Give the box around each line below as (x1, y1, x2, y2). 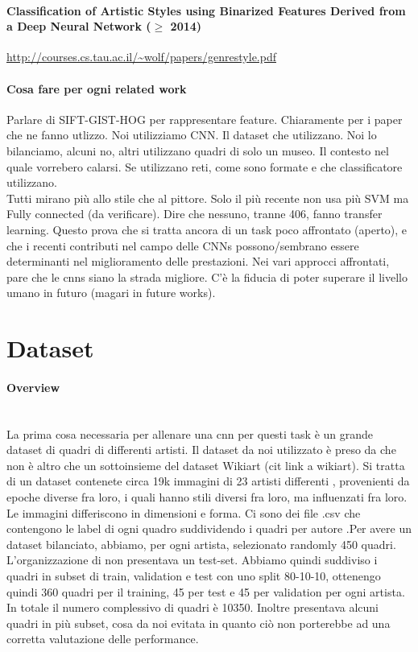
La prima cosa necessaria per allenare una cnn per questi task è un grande (6, 425, 374, 442)
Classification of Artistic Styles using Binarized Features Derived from (6, 2, 406, 19)
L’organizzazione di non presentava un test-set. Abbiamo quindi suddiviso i (6, 551, 378, 568)
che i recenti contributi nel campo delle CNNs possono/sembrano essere (6, 237, 359, 254)
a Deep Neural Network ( (6, 18, 151, 35)
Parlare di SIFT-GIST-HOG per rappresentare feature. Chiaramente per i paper (6, 110, 403, 127)
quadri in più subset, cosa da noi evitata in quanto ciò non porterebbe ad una (6, 614, 391, 631)
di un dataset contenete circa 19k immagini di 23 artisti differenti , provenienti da (6, 472, 410, 489)
